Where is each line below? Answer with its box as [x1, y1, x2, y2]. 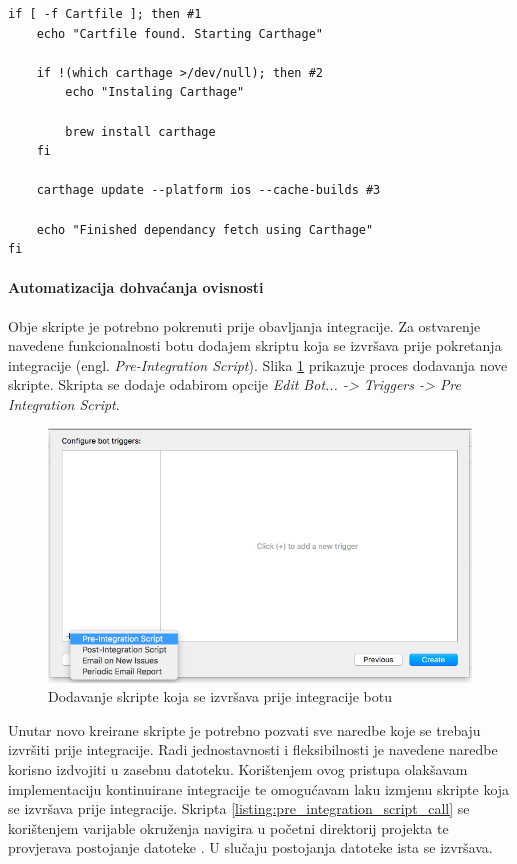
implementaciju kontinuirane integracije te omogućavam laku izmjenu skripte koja [8, 778, 510, 799]
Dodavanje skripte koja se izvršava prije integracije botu [48, 686, 392, 707]
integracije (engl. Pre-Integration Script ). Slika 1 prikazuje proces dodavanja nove [8, 354, 508, 375]
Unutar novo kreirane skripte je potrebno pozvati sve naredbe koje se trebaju [8, 719, 481, 740]
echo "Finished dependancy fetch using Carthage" [36, 222, 374, 237]
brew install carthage [65, 124, 216, 139]
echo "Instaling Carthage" [65, 85, 245, 100]
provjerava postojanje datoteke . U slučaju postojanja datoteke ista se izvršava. [8, 837, 493, 858]
